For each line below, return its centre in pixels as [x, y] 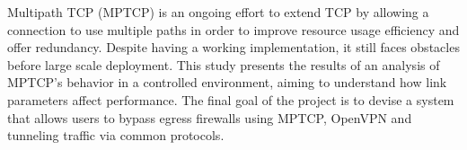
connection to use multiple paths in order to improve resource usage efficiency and [233, 29]
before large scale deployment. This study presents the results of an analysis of [224, 64]
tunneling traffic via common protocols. [116, 135]
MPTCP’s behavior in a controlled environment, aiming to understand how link [227, 82]
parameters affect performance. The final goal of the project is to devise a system [231, 99]
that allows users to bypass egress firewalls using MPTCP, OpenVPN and [210, 117]
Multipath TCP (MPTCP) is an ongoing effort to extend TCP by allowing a [218, 12]
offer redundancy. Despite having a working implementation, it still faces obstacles [233, 47]
